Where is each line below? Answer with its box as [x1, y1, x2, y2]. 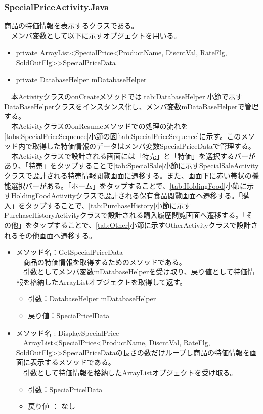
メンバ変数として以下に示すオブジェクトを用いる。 [11, 30, 181, 40]
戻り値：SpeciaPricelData [28, 310, 110, 321]
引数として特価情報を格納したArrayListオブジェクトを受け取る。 [23, 367, 237, 378]
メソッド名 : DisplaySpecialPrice [16, 327, 119, 338]
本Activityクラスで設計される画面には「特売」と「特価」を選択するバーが [11, 150, 256, 161]
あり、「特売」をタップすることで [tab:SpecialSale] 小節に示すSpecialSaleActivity [4, 160, 259, 171]
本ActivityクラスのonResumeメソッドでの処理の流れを [11, 120, 188, 131]
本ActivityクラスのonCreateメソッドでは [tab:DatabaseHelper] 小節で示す [11, 91, 243, 102]
